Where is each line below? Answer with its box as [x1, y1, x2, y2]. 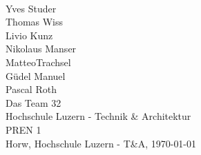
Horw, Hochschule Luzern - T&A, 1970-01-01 [6, 136, 197, 150]
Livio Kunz [6, 28, 53, 42]
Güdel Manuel [6, 68, 66, 83]
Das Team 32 [6, 95, 61, 110]
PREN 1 [6, 122, 41, 136]
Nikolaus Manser [6, 41, 77, 56]
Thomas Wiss [6, 14, 64, 29]
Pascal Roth [6, 82, 57, 96]
